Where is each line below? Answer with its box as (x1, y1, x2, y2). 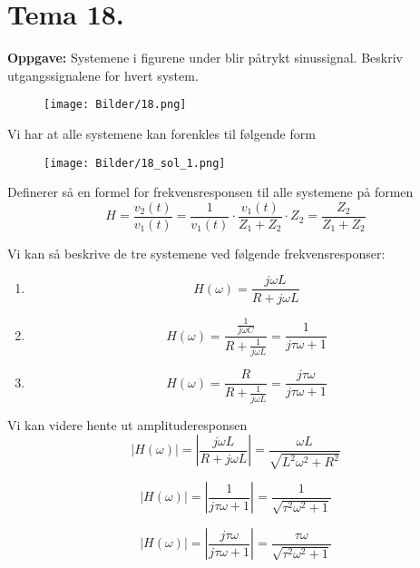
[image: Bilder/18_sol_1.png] (44, 156, 226, 170)
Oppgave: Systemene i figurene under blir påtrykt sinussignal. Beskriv (7, 48, 403, 67)
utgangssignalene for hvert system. (7, 65, 199, 84)
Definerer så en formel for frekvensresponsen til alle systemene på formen (7, 182, 414, 201)
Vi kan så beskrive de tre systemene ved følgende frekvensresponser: (7, 243, 386, 262)
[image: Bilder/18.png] (44, 98, 187, 112)
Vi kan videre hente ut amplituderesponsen (7, 415, 248, 434)
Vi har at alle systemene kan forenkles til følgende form (7, 123, 316, 142)
